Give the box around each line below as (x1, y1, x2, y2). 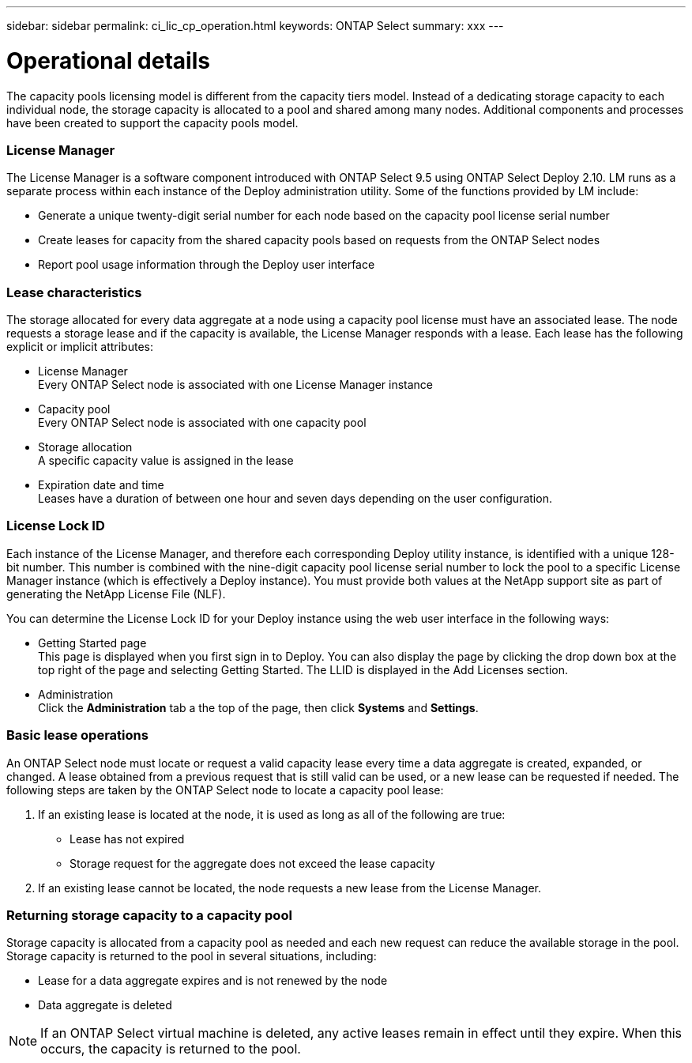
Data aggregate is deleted (38, 998, 172, 1012)
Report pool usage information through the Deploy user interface (38, 258, 375, 272)
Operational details (6, 47, 210, 74)
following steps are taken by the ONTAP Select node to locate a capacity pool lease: (6, 782, 444, 797)
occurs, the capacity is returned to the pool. (40, 1041, 301, 1057)
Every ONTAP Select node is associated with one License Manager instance (38, 378, 434, 391)
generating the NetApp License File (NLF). (6, 586, 226, 601)
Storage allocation (38, 440, 133, 454)
